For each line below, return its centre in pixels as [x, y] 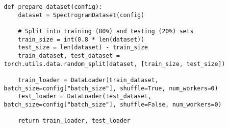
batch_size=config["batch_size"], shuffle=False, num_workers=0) [113, 104]
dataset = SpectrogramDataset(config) [81, 15]
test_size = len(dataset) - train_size [83, 48]
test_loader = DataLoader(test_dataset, [85, 96]
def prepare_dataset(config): [53, 7]
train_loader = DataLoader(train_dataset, [88, 80]
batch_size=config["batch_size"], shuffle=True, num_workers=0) [111, 88]
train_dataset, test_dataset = [69, 55]
